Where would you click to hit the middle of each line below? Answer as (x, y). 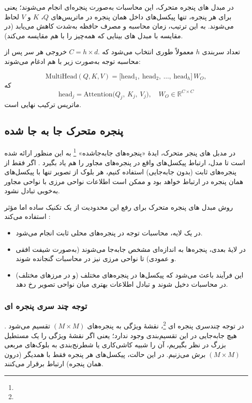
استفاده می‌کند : (28, 216)
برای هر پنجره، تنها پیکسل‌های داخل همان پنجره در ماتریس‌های (141, 16)
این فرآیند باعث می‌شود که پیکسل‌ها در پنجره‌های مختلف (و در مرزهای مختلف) (130, 274)
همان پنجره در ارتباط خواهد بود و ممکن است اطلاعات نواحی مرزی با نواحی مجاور (124, 181)
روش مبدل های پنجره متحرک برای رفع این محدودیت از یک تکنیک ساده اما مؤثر (119, 207)
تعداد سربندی (221, 52)
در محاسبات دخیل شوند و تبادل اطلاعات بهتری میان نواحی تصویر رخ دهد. (122, 284)
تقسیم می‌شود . (27, 325)
